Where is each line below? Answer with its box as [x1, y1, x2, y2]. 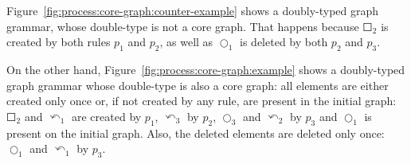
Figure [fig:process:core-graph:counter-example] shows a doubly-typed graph [6, 2, 379, 18]
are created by [71, 107, 142, 124]
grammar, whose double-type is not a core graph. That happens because [6, 18, 359, 34]
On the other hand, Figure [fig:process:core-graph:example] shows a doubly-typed [6, 61, 405, 77]
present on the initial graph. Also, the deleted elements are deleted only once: [6, 124, 385, 141]
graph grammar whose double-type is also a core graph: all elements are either [6, 76, 389, 93]
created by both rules [6, 33, 111, 50]
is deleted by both [240, 33, 328, 50]
